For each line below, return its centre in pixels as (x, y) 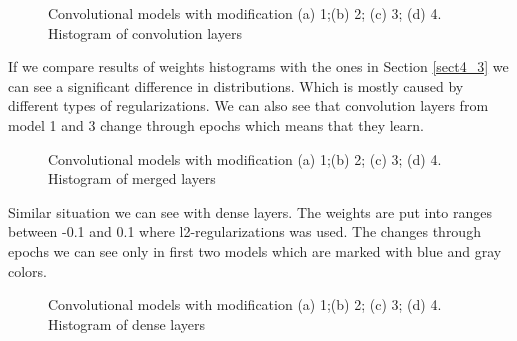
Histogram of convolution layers (145, 32)
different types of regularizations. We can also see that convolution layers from (248, 105)
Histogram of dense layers (127, 323)
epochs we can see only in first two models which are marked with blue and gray (255, 250)
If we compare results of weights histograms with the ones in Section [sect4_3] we (258, 66)
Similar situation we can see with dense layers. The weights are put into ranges (250, 211)
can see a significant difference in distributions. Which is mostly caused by (236, 85)
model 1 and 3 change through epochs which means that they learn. (216, 124)
